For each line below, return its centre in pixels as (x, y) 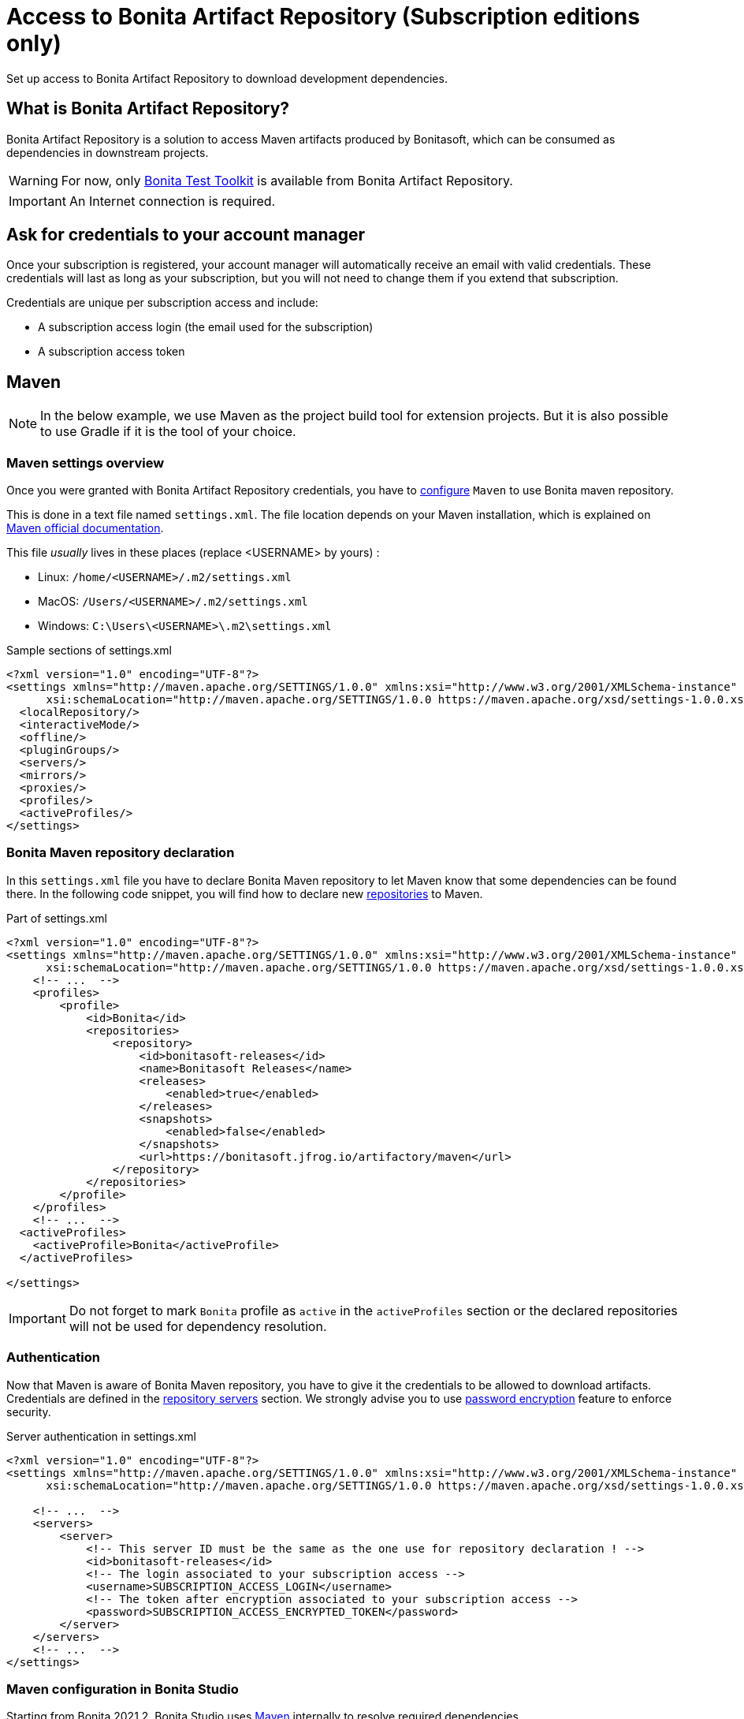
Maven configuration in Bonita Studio (123, 1689)
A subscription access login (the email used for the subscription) (206, 327)
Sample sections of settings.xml (89, 651)
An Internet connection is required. (172, 201)
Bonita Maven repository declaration (121, 853)
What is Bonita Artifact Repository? (148, 109)
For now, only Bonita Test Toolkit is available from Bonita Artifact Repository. (287, 180)
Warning (33, 180)
